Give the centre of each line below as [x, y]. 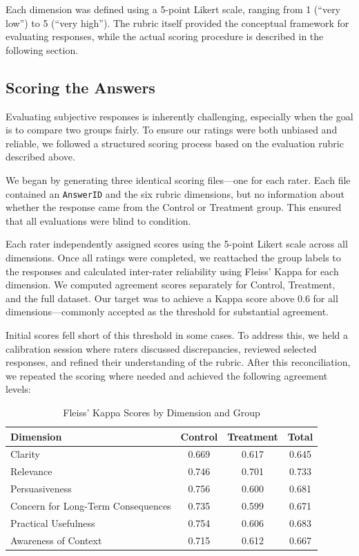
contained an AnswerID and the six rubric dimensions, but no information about [175, 193]
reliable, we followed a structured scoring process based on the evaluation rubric [175, 143]
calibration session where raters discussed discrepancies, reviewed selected [161, 348]
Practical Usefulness [53, 522]
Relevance [31, 471]
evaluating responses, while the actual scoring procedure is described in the [165, 36]
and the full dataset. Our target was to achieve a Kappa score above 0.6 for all [172, 298]
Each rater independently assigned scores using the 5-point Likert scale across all [177, 244]
